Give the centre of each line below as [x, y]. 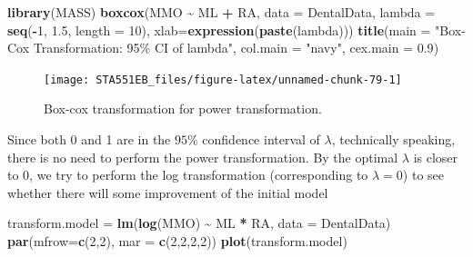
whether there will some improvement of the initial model [168, 192]
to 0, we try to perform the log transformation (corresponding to [188, 175]
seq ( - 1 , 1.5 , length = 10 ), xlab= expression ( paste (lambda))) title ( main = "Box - [236, 30]
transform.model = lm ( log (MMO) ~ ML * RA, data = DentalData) [199, 223]
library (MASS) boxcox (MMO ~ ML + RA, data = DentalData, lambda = [221, 12]
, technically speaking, [393, 139]
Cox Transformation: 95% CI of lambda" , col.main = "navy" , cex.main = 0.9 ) [223, 48]
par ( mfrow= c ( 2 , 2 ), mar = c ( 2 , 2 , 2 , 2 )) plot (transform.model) [177, 241]
